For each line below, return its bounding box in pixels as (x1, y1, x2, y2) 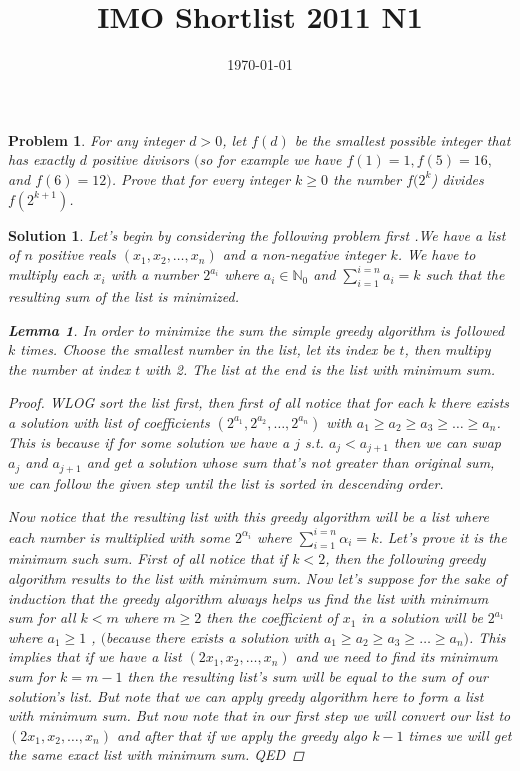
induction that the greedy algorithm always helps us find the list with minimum (8, 587, 489, 608)
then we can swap (394, 431, 501, 452)
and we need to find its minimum (295, 646, 498, 667)
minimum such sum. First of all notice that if (8, 548, 288, 569)
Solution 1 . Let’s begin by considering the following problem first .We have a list (8, 224, 506, 245)
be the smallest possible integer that (294, 129, 511, 150)
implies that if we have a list (8, 646, 182, 667)
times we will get (408, 724, 512, 745)
